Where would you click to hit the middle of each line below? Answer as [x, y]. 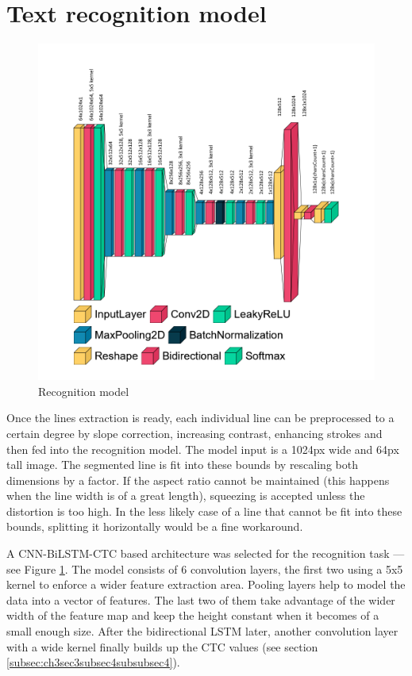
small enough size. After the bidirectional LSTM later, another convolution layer [202, 631]
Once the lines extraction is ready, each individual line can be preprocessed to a [200, 418]
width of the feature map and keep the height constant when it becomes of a [193, 615]
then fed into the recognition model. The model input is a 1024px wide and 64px [203, 449]
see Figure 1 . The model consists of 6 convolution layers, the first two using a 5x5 [205, 568]
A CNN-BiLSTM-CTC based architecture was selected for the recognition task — [206, 553]
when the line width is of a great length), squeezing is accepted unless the [186, 495]
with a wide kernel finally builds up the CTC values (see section [162, 646]
